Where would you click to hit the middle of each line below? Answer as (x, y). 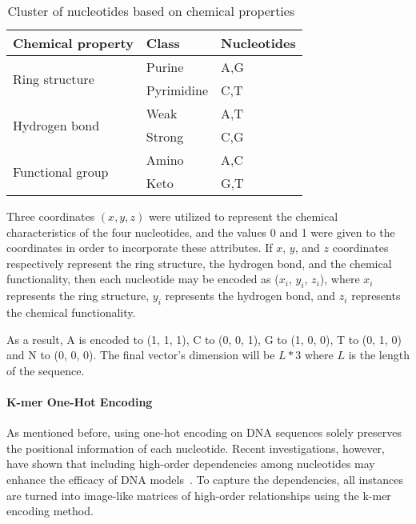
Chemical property (73, 43)
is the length (379, 355)
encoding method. (50, 511)
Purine (165, 67)
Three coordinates (51, 216)
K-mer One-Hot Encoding (80, 401)
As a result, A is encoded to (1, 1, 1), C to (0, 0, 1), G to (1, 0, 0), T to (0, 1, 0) (204, 339)
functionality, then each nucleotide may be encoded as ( (143, 279)
